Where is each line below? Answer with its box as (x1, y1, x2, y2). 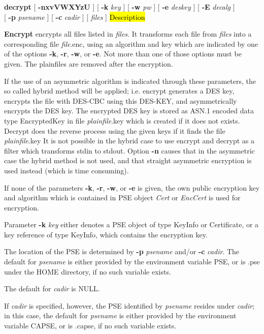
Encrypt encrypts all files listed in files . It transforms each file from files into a (4, 28, 252, 39)
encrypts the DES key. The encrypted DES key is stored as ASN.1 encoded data (4, 105, 254, 116)
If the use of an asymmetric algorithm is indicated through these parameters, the (4, 75, 256, 86)
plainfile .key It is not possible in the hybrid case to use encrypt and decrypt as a (4, 135, 255, 146)
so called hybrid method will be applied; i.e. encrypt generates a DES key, (4, 85, 235, 96)
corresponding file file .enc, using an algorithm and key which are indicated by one (4, 38, 258, 49)
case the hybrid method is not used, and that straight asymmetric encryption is (4, 155, 252, 166)
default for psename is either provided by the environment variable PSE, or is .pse (4, 256, 260, 267)
